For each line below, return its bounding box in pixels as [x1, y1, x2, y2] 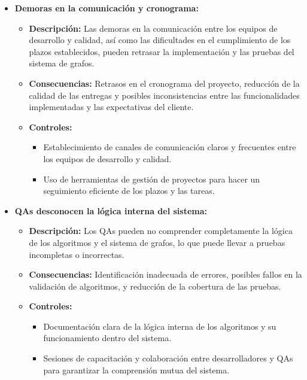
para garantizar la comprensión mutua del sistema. [43, 363, 230, 376]
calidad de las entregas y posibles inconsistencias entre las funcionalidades [29, 89, 300, 101]
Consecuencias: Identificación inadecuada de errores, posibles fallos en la [29, 268, 302, 281]
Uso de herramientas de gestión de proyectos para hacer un [43, 172, 260, 185]
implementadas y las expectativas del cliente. [29, 101, 194, 113]
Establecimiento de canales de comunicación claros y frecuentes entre [43, 141, 296, 153]
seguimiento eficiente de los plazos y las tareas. [43, 184, 215, 197]
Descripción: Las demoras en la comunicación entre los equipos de [29, 22, 278, 34]
